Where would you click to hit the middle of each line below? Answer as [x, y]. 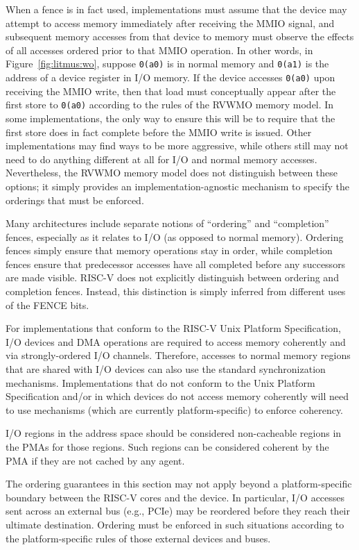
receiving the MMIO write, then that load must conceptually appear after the [171, 91]
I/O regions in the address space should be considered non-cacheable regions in [174, 433]
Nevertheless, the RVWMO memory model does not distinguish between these [172, 173]
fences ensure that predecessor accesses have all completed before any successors [176, 264]
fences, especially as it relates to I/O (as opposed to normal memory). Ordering [175, 236]
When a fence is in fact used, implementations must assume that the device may [176, 9]
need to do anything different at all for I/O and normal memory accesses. [161, 159]
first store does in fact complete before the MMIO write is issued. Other [159, 132]
